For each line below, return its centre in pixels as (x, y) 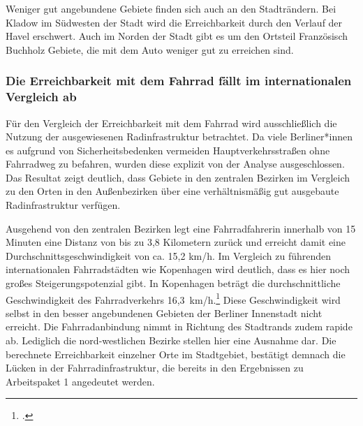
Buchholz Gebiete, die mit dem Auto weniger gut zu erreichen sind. (150, 49)
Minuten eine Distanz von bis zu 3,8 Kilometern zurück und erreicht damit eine (176, 242)
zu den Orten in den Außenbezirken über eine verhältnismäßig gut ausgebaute (172, 191)
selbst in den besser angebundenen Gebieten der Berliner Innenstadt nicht (164, 313)
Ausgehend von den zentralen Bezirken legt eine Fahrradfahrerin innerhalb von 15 (181, 228)
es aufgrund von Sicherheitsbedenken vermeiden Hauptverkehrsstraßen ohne (168, 150)
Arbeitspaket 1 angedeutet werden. (80, 381)
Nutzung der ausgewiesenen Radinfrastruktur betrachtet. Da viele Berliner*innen (179, 137)
